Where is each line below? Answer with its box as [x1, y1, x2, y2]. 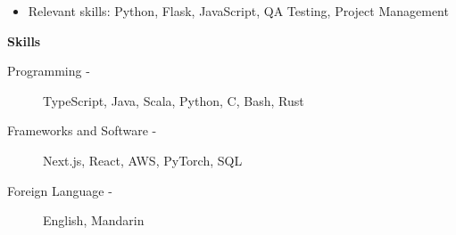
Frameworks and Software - [7, 121, 157, 140]
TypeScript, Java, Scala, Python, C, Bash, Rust [43, 91, 304, 109]
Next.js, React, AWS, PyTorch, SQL [43, 150, 243, 169]
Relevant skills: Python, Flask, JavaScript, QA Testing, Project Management [28, 2, 449, 20]
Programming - [7, 61, 90, 80]
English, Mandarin [43, 211, 145, 230]
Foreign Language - [7, 181, 112, 199]
